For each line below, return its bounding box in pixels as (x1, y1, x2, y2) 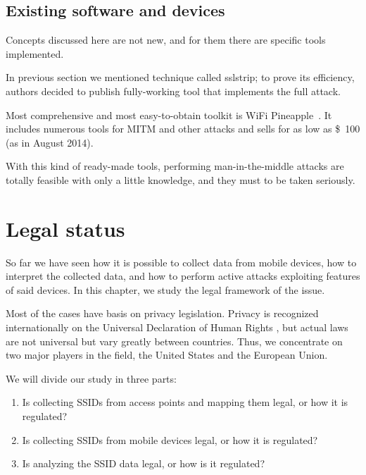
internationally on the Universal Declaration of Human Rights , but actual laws (6, 320, 348, 335)
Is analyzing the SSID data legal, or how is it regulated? (22, 456, 265, 471)
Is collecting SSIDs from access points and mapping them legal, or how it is (22, 395, 348, 409)
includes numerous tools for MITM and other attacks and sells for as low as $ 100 (6, 121, 360, 136)
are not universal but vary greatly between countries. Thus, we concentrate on (6, 333, 343, 348)
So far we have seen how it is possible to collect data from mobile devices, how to (6, 254, 357, 269)
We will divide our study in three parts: (6, 371, 177, 385)
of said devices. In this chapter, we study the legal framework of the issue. (6, 282, 325, 297)
